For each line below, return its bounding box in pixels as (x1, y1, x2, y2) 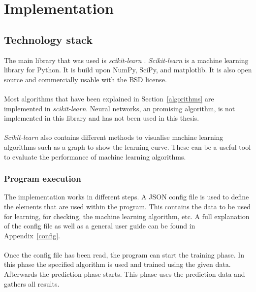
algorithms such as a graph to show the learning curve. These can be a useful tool (4, 141, 251, 152)
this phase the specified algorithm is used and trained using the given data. (4, 259, 231, 269)
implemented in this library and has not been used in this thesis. (4, 113, 199, 123)
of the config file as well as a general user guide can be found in (4, 221, 195, 231)
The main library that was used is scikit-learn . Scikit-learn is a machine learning (4, 55, 249, 65)
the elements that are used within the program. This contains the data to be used (4, 201, 251, 211)
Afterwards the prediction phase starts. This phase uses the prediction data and (4, 269, 245, 279)
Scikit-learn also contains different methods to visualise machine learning (4, 132, 224, 142)
